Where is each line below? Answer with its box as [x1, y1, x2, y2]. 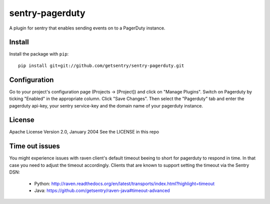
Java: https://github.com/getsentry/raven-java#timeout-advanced [34, 187, 170, 193]
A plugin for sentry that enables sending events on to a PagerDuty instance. [9, 25, 165, 31]
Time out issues [9, 142, 60, 150]
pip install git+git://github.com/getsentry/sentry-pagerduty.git [18, 62, 184, 68]
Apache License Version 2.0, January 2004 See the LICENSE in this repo [9, 129, 159, 135]
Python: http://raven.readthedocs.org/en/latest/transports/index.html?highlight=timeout [34, 180, 215, 186]
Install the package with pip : [9, 51, 69, 57]
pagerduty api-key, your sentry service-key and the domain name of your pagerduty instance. [9, 102, 203, 108]
